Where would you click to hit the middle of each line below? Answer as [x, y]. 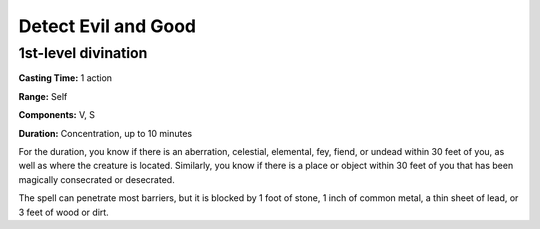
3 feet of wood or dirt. [63, 212]
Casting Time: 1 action [65, 78]
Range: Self [43, 96]
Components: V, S [56, 115]
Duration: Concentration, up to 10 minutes [105, 133]
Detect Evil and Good [107, 26]
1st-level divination [83, 53]
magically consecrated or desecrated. [96, 179]
